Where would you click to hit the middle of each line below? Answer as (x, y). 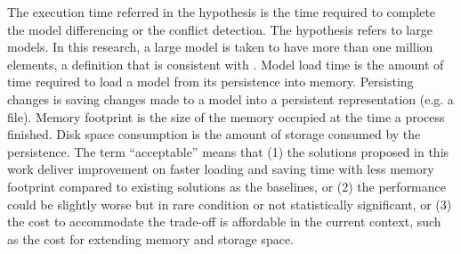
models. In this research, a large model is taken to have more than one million (220, 47)
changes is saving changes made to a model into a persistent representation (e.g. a (230, 98)
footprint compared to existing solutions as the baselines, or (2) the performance (226, 186)
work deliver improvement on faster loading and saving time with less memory (221, 169)
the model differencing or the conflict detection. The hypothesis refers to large (220, 29)
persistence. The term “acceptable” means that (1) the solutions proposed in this (228, 151)
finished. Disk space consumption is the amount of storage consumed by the (214, 134)
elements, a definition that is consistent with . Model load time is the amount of (226, 64)
